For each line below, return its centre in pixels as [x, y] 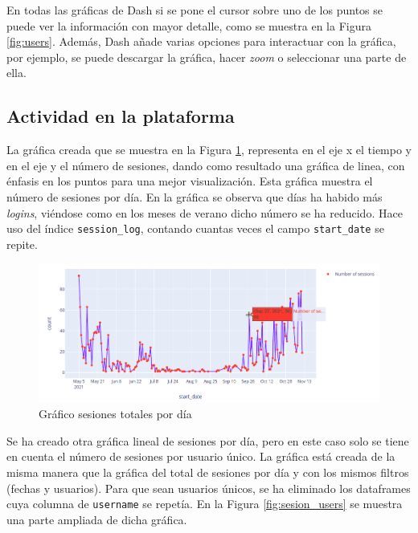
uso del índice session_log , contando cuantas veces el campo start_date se [195, 228]
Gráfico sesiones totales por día [115, 414]
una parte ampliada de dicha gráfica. [97, 519]
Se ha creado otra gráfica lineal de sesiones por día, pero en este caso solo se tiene [208, 440]
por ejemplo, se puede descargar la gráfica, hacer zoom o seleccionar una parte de [207, 57]
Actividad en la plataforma [121, 116]
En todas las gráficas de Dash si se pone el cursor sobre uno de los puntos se [195, 10]
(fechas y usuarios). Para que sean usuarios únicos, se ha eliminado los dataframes [209, 488]
